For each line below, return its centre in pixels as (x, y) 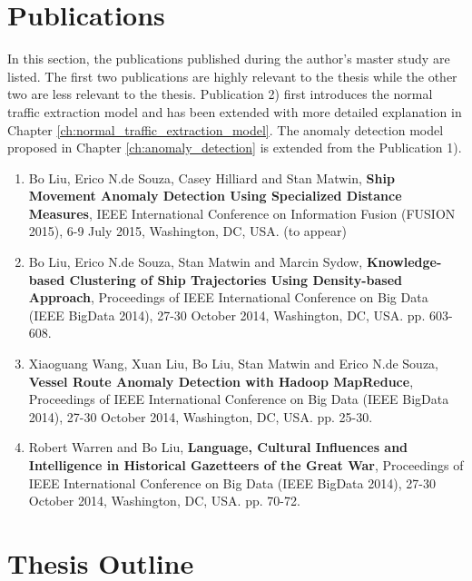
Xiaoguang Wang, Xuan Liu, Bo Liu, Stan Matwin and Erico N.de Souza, (234, 364)
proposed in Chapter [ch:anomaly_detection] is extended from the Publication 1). (235, 148)
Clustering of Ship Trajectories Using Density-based (236, 279)
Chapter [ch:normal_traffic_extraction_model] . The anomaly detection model (226, 129)
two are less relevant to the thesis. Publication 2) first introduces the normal (220, 94)
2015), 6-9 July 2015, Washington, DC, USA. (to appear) (187, 231)
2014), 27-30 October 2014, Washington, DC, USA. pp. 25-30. (201, 416)
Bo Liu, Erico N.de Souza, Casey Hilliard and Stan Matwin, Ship (211, 177)
